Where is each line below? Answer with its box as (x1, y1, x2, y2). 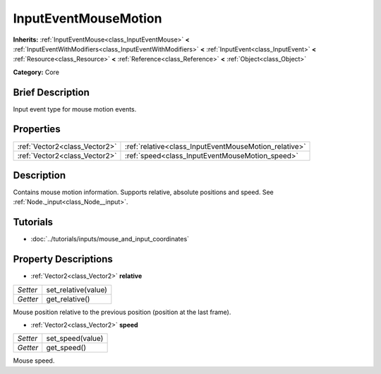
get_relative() (46, 294, 90, 303)
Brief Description (13, 86, 90, 98)
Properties (13, 123, 61, 135)
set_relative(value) (46, 284, 107, 294)
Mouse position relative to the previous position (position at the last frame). (13, 308, 231, 316)
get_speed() (46, 343, 86, 353)
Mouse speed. (13, 356, 55, 365)
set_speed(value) (46, 334, 104, 344)
